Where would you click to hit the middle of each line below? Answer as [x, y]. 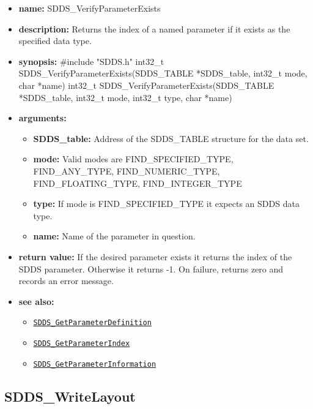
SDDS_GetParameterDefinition [92, 323]
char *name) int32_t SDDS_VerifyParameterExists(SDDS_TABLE [146, 85]
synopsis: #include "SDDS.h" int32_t [91, 61]
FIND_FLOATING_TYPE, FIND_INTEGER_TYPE [138, 183]
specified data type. [55, 41]
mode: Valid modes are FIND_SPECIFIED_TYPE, [133, 159]
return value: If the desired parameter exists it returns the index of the [155, 256]
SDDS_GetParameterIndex [82, 343]
